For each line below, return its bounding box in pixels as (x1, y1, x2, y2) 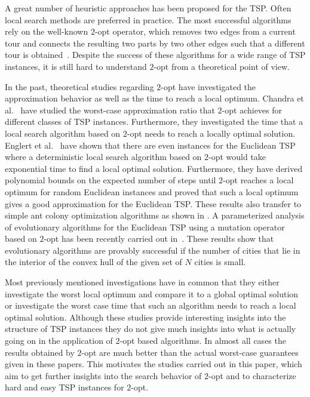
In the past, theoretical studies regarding (5, 80, 154, 93)
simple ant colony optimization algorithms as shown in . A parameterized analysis (5, 209, 305, 221)
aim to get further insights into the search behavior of (5, 369, 202, 381)
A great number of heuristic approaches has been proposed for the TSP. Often (5, 2, 291, 14)
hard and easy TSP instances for (5, 381, 124, 393)
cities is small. (194, 256, 246, 268)
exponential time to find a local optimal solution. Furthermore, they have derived (5, 162, 303, 174)
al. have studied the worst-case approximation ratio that (5, 103, 215, 116)
